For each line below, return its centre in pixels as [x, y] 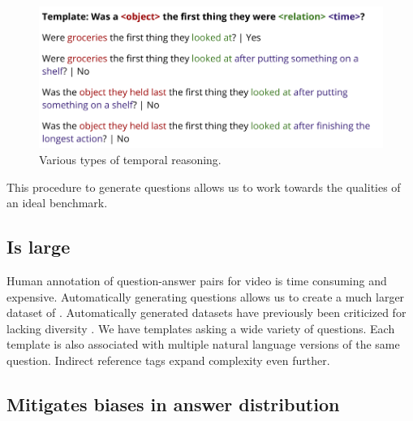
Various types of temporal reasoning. [130, 160]
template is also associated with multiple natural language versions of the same [203, 344]
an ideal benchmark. [57, 203]
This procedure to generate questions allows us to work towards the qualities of [204, 187]
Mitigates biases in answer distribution [173, 404]
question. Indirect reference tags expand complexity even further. [168, 360]
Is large [39, 247]
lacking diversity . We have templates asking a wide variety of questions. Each [201, 328]
